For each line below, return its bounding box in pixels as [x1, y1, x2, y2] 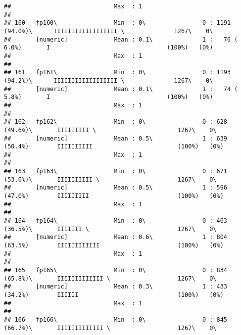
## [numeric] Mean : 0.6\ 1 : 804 [4, 234, 228, 241]
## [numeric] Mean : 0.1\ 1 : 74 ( [4, 85, 238, 93]
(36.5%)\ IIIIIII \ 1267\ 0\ [4, 225, 217, 233]
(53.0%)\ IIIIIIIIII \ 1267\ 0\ [4, 176, 217, 183]
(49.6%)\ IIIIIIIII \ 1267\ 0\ [4, 126, 217, 134]
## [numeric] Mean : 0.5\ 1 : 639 [4, 135, 228, 142]
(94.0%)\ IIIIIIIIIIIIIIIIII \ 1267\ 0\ [4, 27, 213, 35]
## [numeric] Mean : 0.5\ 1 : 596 [4, 184, 228, 191]
